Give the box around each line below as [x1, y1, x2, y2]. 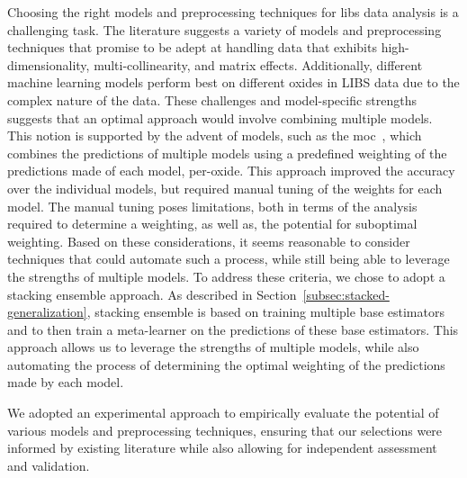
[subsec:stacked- [302, 284, 390, 303]
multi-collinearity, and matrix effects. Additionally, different [94, 55, 423, 74]
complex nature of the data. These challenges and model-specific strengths [7, 90, 418, 109]
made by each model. [7, 373, 124, 392]
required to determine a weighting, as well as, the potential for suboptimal [7, 214, 418, 233]
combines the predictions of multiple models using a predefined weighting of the [7, 143, 447, 162]
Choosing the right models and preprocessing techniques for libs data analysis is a [7, 3, 459, 21]
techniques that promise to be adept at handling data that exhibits [7, 38, 377, 57]
